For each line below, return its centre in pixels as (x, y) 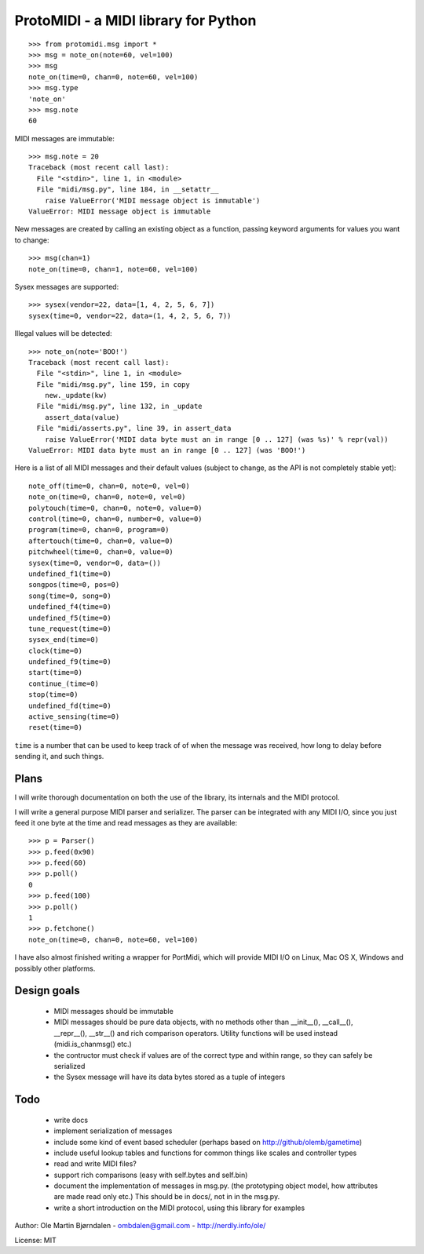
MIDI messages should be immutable (114, 1011)
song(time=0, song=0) (70, 596)
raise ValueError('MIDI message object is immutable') (152, 200)
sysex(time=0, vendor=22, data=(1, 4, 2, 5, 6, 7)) (130, 315)
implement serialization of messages (113, 1131)
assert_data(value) (82, 417)
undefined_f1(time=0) (70, 574)
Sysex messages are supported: (67, 286)
